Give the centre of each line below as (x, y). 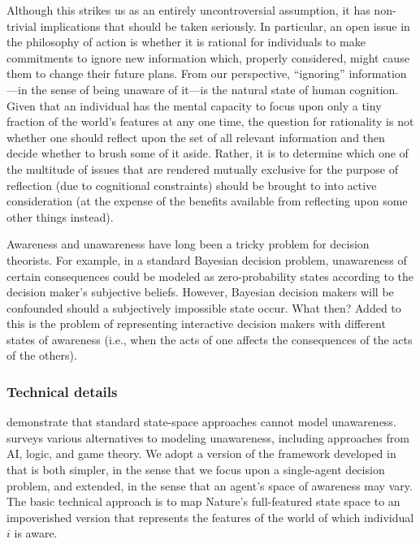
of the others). (42, 355)
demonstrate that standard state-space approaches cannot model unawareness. (201, 422)
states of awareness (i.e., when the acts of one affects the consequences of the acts (210, 339)
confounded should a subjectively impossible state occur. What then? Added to (204, 307)
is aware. (36, 533)
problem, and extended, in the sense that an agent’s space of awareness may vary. (210, 485)
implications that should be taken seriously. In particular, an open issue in (225, 26)
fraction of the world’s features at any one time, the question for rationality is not (210, 121)
